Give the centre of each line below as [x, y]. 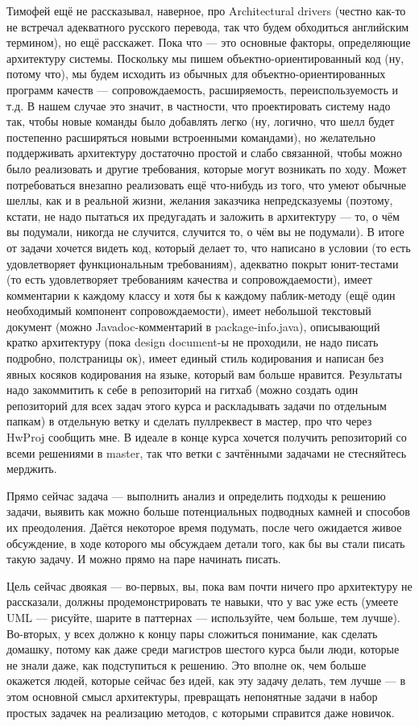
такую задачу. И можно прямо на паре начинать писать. [144, 559]
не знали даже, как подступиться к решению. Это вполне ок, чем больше [187, 664]
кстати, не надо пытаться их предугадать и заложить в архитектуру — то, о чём [203, 216]
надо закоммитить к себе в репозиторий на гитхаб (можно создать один [183, 390]
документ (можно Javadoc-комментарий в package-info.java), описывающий [193, 326]
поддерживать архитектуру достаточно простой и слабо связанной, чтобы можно [205, 153]
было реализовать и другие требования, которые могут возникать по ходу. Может [207, 168]
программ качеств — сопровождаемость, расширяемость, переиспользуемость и [202, 89]
